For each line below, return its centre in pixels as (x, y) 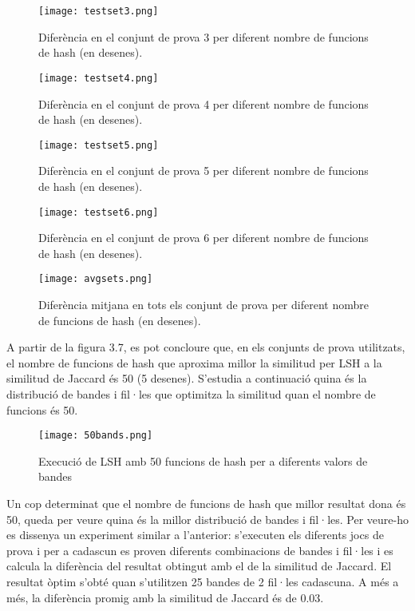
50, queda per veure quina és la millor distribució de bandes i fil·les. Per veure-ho (207, 519)
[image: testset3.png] (99, 11)
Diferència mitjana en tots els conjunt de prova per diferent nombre (204, 305)
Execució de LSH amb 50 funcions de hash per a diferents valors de (203, 460)
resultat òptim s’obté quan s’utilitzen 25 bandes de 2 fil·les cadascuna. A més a (203, 581)
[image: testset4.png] (99, 78)
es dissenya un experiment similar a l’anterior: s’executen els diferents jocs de (195, 535)
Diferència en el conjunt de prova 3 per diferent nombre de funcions (204, 36)
